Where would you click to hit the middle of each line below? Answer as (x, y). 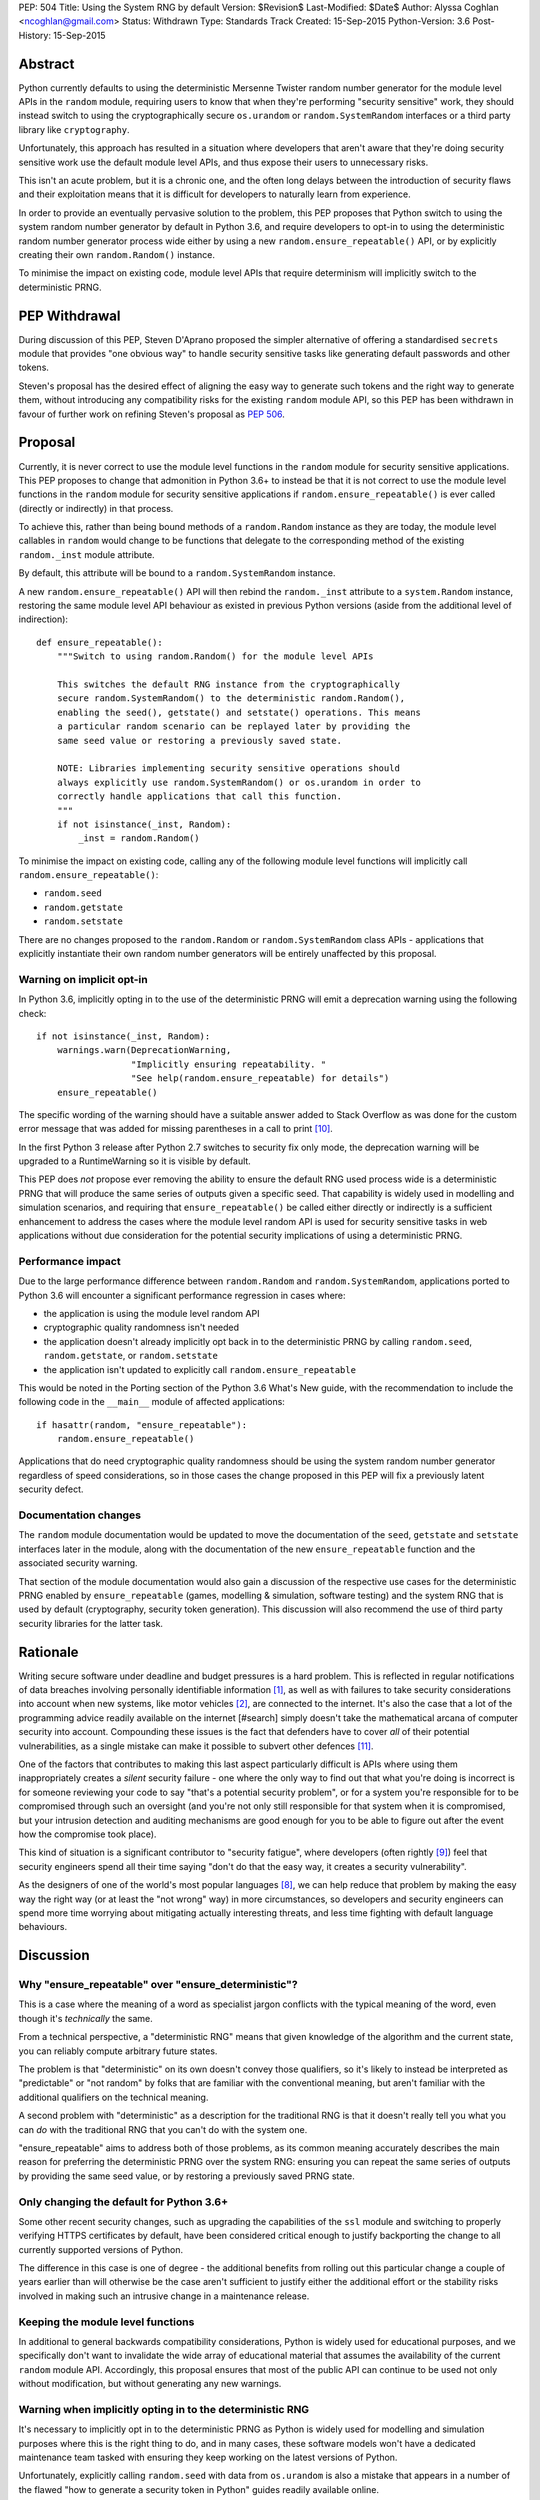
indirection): (43, 619)
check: (32, 1013)
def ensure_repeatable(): (100, 642)
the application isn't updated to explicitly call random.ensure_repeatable (200, 1369)
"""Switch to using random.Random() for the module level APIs (215, 656)
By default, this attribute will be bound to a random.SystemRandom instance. (177, 573)
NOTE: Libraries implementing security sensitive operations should (228, 768)
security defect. (51, 1489)
